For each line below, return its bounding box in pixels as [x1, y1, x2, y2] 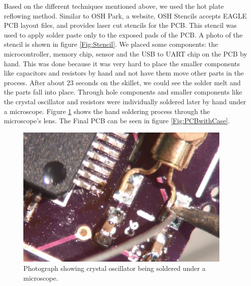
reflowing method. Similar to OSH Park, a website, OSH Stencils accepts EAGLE [4, 10, 247, 20]
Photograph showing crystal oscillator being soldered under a [23, 263, 206, 273]
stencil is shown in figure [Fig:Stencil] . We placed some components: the [4, 39, 218, 49]
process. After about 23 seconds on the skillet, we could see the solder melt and [4, 77, 241, 87]
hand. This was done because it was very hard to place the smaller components [4, 58, 240, 68]
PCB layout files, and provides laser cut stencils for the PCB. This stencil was [4, 20, 237, 30]
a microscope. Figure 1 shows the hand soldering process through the [4, 106, 210, 116]
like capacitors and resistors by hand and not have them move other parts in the [4, 68, 244, 78]
